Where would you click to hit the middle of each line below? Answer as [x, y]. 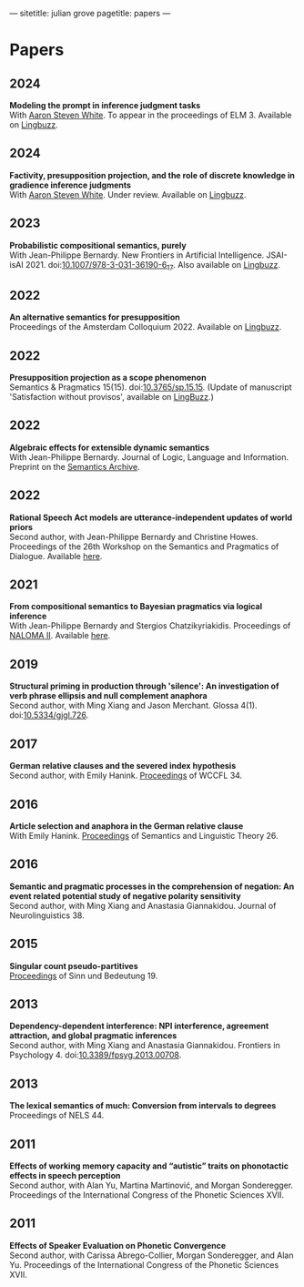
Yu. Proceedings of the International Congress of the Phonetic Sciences [144, 1264]
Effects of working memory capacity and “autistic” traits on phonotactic [149, 1166]
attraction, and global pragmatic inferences [93, 1036]
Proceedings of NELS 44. [57, 1116]
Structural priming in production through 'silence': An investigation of [144, 686]
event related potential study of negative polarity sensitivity [125, 895]
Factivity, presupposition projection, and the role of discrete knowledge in [152, 175]
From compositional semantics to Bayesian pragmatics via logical [136, 607]
